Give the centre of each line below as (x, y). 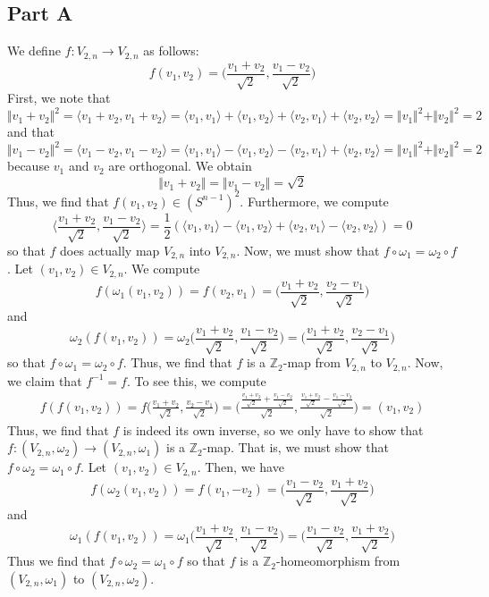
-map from (312, 362)
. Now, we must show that (308, 250)
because (29, 166)
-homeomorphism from (338, 561)
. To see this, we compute (196, 380)
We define (34, 50)
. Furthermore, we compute (314, 201)
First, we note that (59, 98)
